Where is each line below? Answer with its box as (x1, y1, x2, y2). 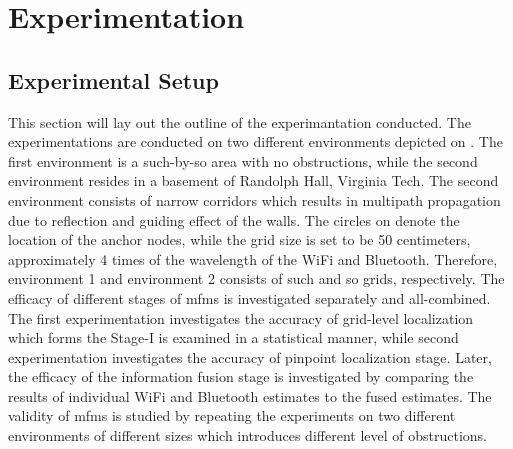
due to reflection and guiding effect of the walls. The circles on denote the (8, 209, 460, 230)
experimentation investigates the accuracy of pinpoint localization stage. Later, (8, 346, 492, 367)
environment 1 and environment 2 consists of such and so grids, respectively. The (8, 268, 505, 289)
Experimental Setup (8, 64, 219, 95)
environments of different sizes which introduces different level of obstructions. (8, 425, 487, 446)
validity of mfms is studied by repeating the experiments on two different (8, 405, 456, 426)
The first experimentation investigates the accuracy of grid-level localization (8, 307, 474, 328)
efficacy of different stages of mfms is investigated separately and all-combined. (8, 287, 491, 308)
